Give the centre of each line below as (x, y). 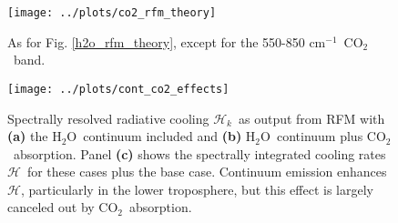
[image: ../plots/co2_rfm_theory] (112, 13)
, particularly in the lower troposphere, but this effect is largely (197, 189)
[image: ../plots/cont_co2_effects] (118, 89)
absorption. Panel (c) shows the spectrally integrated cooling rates (199, 153)
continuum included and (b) (163, 136)
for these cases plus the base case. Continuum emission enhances (207, 172)
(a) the (28, 136)
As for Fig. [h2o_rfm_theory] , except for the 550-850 (156, 41)
